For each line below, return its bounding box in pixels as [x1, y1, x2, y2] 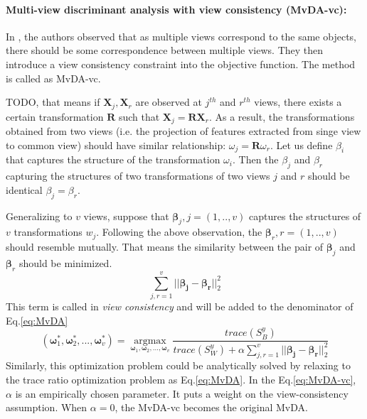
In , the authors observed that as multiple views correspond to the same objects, [6, 28, 356, 43]
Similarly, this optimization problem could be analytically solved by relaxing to [6, 358, 351, 373]
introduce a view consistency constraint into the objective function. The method [6, 56, 356, 71]
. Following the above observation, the [96, 224, 262, 239]
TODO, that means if [6, 94, 100, 109]
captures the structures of [249, 208, 361, 223]
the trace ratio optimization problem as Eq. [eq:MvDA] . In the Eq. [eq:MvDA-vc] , [6, 371, 356, 386]
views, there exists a [254, 94, 342, 109]
